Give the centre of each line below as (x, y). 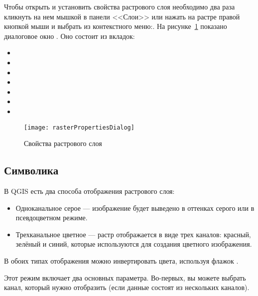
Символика (31, 170)
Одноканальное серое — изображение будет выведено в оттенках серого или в (135, 208)
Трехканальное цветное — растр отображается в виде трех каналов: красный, (133, 234)
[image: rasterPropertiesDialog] (79, 127)
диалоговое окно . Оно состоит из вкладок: (69, 36)
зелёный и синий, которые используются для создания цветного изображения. (134, 244)
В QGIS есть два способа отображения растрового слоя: (89, 191)
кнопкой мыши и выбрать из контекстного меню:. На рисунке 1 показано (116, 26)
